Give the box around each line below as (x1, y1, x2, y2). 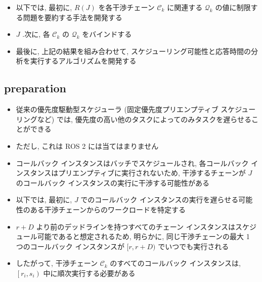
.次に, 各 (22, 29, 50, 39)
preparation (4, 80, 66, 96)
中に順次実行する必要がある (43, 267, 136, 278)
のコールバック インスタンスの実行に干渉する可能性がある (16, 177, 209, 188)
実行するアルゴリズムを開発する (30, 55, 137, 66)
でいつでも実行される (158, 241, 229, 251)
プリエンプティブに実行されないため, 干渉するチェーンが (58, 167, 246, 178)
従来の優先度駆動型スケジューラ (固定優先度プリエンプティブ (16, 104, 219, 115)
